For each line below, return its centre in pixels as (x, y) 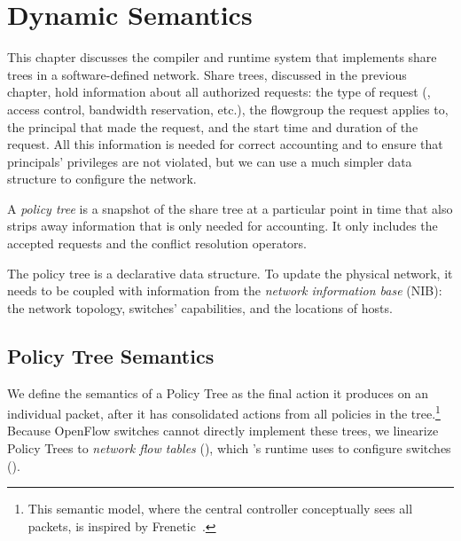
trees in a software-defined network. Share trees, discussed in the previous (207, 74)
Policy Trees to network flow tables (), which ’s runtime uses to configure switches (229, 448)
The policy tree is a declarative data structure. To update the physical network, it (230, 273)
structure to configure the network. (102, 179)
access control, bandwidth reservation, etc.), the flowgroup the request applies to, (228, 109)
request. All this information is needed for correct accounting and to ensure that (225, 144)
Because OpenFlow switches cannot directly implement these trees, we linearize (223, 431)
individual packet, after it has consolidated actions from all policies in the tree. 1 (224, 412)
